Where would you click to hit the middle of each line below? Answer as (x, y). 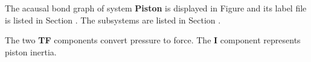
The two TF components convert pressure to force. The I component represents (153, 40)
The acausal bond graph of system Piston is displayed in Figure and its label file (156, 8)
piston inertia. (31, 51)
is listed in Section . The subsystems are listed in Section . (113, 20)
